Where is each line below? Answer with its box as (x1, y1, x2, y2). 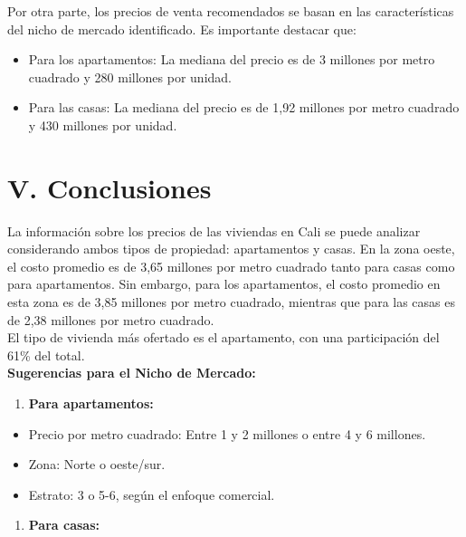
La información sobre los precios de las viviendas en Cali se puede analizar (7, 221, 421, 240)
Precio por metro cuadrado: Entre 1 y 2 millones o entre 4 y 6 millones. (28, 424, 426, 443)
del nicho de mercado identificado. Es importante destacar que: (7, 19, 357, 38)
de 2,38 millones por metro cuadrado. (7, 310, 214, 329)
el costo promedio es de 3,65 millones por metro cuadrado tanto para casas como (7, 256, 455, 275)
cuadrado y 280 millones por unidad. (28, 67, 232, 86)
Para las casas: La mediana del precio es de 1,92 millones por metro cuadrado (28, 98, 460, 117)
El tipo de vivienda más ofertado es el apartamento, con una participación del (7, 328, 440, 347)
